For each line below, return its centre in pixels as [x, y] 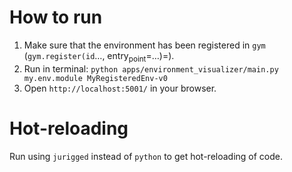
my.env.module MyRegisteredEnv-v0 [95, 78]
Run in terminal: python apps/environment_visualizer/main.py [151, 68]
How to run [56, 17]
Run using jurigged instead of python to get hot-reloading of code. [146, 156]
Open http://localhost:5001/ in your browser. [120, 88]
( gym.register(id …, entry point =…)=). [99, 56]
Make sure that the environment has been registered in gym [144, 45]
